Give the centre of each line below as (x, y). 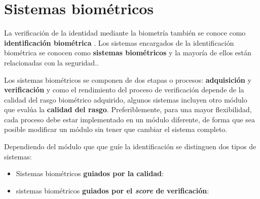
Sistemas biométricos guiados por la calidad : (90, 173)
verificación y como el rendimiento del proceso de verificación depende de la (124, 90)
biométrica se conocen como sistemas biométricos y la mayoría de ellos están (128, 53)
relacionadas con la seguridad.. (51, 62)
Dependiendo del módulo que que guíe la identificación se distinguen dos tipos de (130, 146)
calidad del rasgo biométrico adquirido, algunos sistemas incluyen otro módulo (126, 99)
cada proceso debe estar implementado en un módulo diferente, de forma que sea (130, 119)
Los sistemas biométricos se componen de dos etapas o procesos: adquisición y (128, 79)
